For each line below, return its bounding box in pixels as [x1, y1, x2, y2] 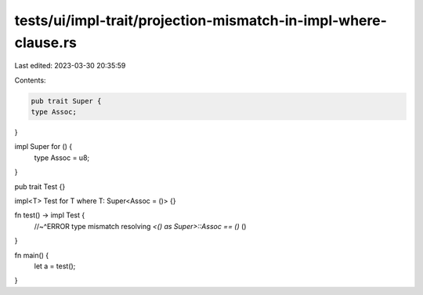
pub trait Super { [31, 97, 102, 105]
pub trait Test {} [14, 181, 66, 191]
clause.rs [14, 34, 78, 51]
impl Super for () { [14, 142, 73, 151]
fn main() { [14, 250, 49, 260]
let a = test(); [34, 261, 76, 271]
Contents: [14, 75, 46, 85]
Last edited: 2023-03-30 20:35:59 [14, 61, 126, 71]
